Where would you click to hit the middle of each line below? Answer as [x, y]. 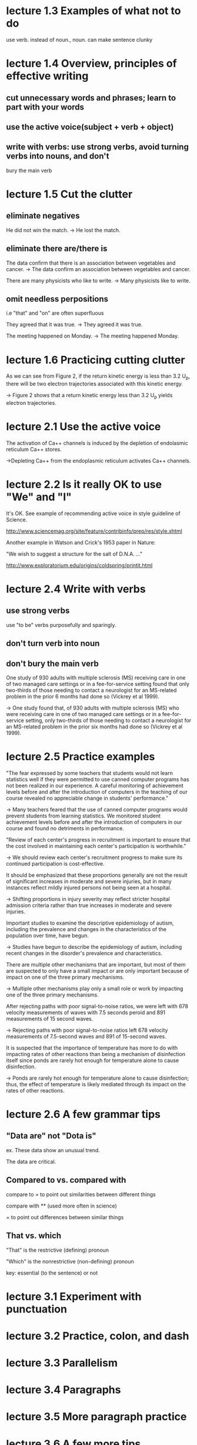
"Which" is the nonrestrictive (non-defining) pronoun [70, 1261]
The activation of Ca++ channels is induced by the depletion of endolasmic [97, 443]
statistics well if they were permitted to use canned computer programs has [98, 779]
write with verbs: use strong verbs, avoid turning [98, 147]
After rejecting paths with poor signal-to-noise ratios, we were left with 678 [97, 1006]
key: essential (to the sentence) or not [52, 1273]
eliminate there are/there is [57, 249]
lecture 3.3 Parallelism [62, 1363]
